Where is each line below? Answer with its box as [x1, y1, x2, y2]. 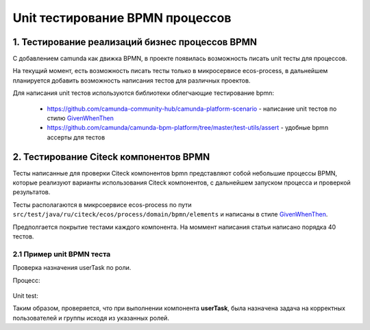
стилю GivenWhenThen [47, 114, 114, 122]
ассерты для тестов [47, 133, 106, 141]
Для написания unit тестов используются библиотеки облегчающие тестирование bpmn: [12, 89, 274, 97]
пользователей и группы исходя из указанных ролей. [12, 314, 169, 322]
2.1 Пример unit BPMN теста [12, 249, 111, 259]
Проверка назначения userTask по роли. [12, 264, 132, 272]
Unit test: [12, 291, 39, 300]
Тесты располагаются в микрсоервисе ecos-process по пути [12, 200, 192, 208]
